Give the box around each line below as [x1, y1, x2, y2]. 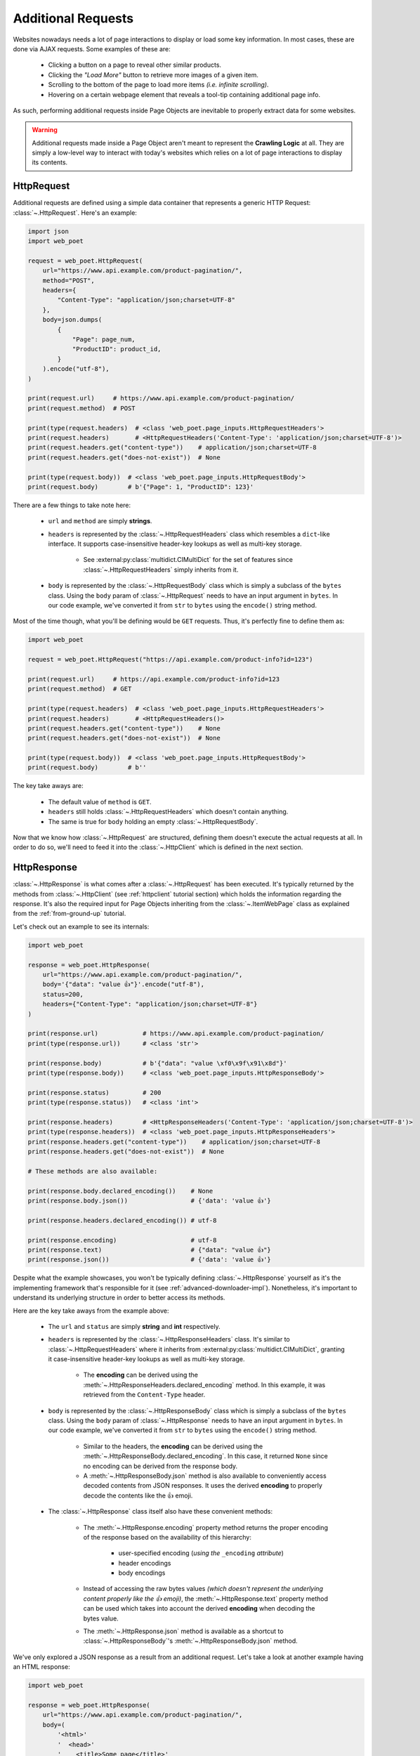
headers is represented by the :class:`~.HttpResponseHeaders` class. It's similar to [48, 1335, 291, 1344]
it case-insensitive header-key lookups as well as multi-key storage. [48, 1355, 245, 1363]
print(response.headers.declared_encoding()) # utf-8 [27, 1216, 217, 1224]
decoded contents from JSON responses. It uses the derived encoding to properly [83, 1481, 323, 1490]
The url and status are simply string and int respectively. [48, 1322, 221, 1330]
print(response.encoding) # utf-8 [27, 1236, 217, 1244]
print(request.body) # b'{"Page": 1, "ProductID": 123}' [27, 483, 254, 491]
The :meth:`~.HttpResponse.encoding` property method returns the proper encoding [83, 1523, 328, 1531]
